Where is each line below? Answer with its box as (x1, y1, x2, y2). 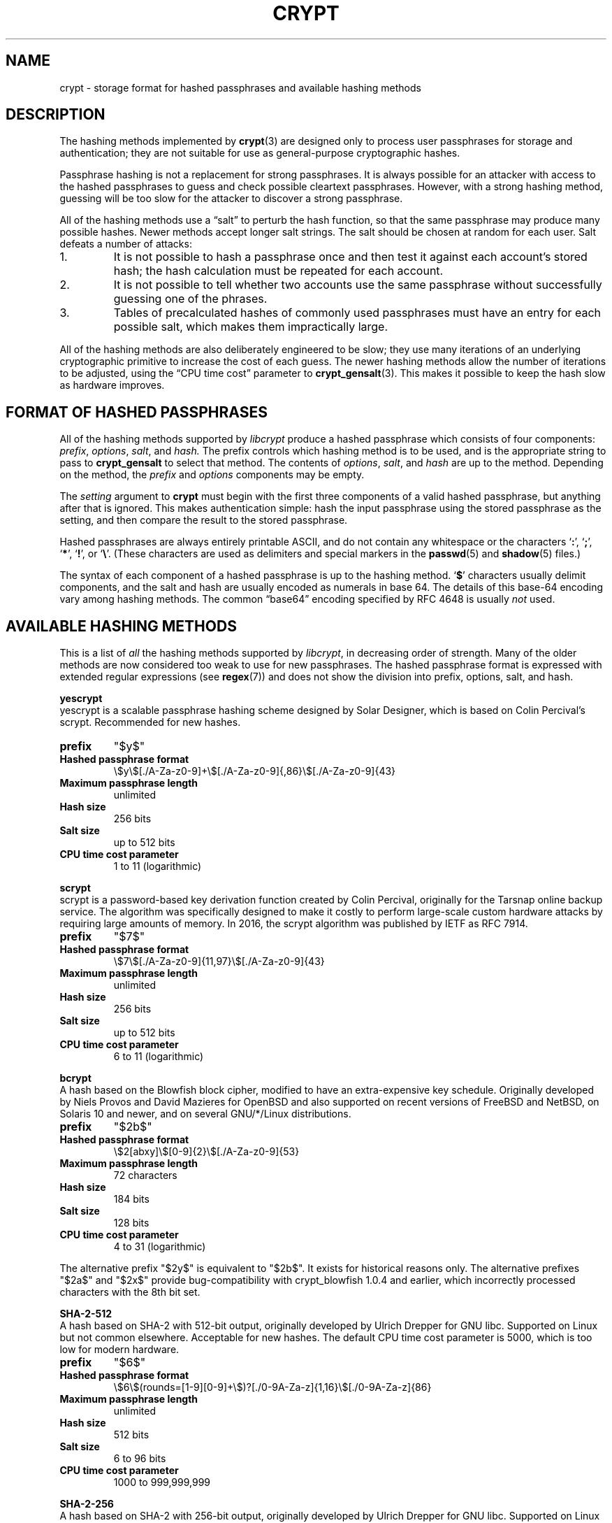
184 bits (113, 1193, 150, 1206)
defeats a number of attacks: (59, 238, 192, 250)
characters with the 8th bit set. (59, 1286, 201, 1299)
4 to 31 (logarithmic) (113, 1240, 206, 1253)
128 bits (113, 1217, 150, 1229)
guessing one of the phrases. (113, 292, 268, 306)
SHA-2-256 (59, 1498, 114, 1510)
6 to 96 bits (113, 1452, 166, 1465)
